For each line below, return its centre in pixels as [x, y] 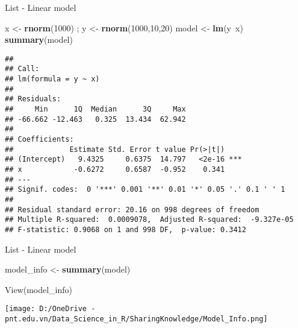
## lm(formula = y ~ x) [52, 79]
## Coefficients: [39, 140]
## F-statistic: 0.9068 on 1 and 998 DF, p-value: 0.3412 [126, 229]
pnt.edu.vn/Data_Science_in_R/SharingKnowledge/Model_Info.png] [136, 319]
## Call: [22, 69]
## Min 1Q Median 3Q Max [95, 109]
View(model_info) [39, 289]
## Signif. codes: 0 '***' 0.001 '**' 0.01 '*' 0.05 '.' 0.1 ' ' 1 [145, 190]
